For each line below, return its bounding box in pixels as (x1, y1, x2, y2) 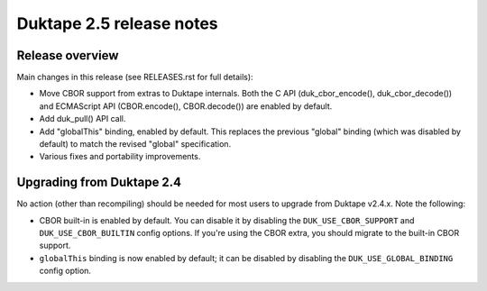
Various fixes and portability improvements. (39, 151, 201, 162)
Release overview (16, 48, 119, 63)
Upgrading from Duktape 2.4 (16, 175, 182, 190)
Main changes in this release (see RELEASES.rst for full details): (16, 72, 253, 83)
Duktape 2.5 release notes (16, 14, 218, 33)
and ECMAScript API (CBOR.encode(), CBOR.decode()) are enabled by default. (39, 100, 333, 112)
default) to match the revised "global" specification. (39, 139, 232, 150)
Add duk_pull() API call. (39, 114, 126, 124)
